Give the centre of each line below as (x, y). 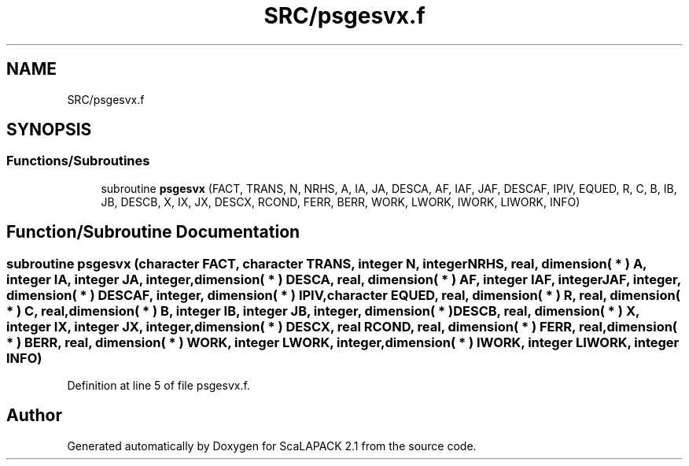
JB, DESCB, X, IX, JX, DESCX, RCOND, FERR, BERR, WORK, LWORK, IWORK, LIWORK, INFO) (341, 202)
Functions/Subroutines (78, 161)
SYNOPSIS (49, 130)
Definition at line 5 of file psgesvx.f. (158, 386)
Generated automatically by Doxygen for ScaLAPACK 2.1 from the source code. (272, 446)
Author (34, 416)
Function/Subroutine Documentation (153, 232)
